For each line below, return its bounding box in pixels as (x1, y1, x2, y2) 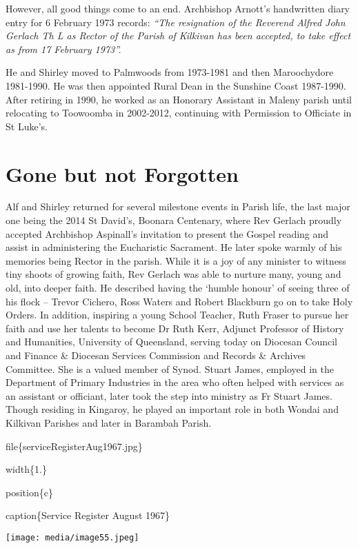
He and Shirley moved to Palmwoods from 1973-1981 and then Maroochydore (6, 65, 334, 79)
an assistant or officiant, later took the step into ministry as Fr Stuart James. (6, 388, 332, 403)
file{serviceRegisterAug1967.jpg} (6, 438, 143, 453)
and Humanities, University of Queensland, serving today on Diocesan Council (6, 334, 337, 349)
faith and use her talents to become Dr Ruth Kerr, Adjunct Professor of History (6, 321, 344, 335)
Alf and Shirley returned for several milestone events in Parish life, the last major (6, 199, 350, 214)
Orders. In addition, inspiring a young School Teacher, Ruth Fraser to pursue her (6, 307, 349, 322)
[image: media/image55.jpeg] (6, 532, 139, 542)
